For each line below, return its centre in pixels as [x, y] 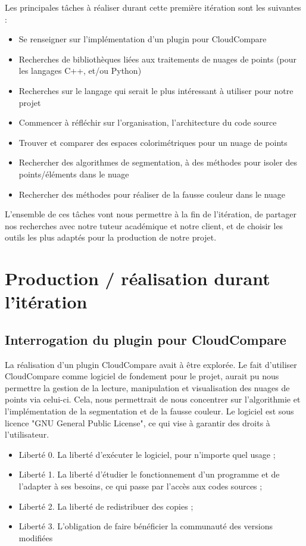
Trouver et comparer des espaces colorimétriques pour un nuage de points [153, 142]
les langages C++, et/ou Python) [80, 71]
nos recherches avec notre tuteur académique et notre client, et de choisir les [144, 225]
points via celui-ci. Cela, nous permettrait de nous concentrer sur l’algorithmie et [153, 399]
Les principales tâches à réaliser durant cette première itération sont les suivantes [153, 7]
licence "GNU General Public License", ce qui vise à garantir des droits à [138, 422]
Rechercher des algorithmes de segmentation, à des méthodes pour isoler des [158, 162]
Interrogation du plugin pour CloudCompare [146, 339]
